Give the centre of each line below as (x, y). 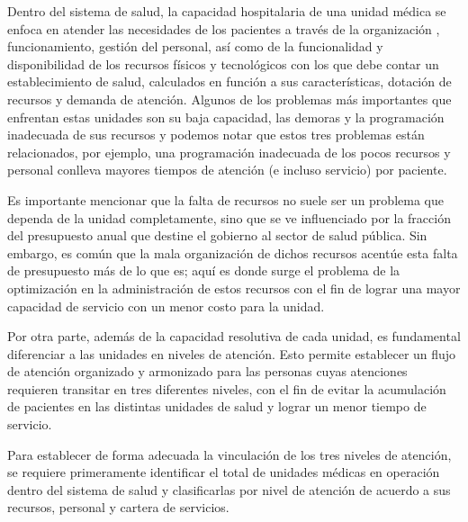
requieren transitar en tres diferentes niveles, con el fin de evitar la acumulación (227, 388)
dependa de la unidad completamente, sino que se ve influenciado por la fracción (229, 217)
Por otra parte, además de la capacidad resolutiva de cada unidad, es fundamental (234, 336)
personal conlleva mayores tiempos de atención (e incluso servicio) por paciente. (227, 170)
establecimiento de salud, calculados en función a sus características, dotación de (229, 81)
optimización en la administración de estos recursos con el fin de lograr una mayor (234, 288)
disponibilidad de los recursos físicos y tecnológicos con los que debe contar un (223, 63)
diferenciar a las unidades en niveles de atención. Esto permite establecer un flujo (232, 353)
